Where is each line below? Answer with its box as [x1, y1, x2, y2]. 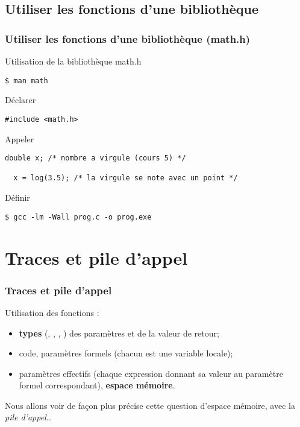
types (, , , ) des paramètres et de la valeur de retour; [19, 326, 219, 339]
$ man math [5, 76, 48, 85]
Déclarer [5, 93, 36, 106]
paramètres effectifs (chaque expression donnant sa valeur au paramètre [19, 367, 283, 379]
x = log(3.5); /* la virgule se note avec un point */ [13, 174, 238, 183]
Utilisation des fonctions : [5, 306, 99, 318]
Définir [5, 191, 30, 204]
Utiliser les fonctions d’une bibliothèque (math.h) [5, 31, 251, 46]
